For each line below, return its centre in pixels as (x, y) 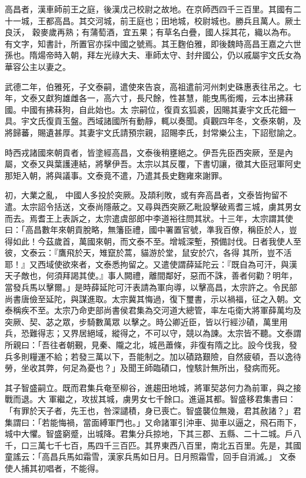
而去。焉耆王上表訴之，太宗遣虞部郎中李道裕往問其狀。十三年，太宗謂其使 (149, 218)
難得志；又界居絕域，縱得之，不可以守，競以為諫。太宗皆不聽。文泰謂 (165, 333)
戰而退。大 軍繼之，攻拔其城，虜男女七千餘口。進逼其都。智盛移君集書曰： (150, 399)
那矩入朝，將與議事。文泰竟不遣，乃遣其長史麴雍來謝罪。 (116, 175)
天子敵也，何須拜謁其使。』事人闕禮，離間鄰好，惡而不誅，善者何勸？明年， (151, 275)
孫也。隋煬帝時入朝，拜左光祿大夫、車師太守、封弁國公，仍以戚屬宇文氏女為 (153, 55)
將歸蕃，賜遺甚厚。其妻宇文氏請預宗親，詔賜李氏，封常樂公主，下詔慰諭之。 (153, 132)
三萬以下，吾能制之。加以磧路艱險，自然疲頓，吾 (182, 356)
